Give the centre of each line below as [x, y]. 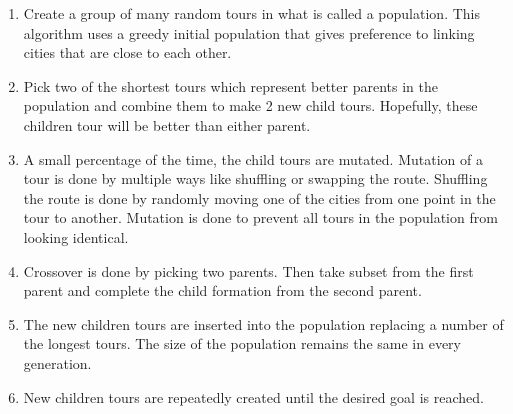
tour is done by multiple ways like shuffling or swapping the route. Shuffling [255, 178]
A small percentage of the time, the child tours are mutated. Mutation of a [253, 158]
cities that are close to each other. [127, 52]
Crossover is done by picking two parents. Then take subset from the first [248, 270]
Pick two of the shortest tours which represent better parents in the [230, 85]
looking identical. [76, 236]
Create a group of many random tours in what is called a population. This [251, 13]
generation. [57, 362]
